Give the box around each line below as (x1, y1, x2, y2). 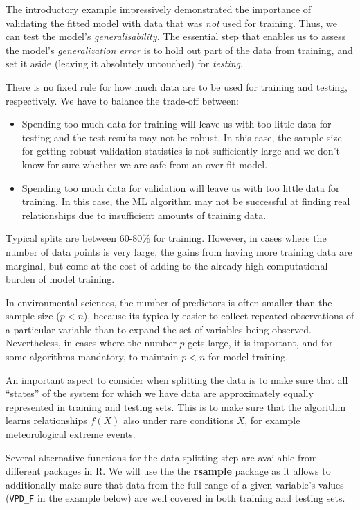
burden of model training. (6, 272, 115, 286)
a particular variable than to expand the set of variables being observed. (6, 322, 312, 336)
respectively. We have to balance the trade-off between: (6, 93, 239, 107)
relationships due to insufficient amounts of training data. (21, 207, 267, 222)
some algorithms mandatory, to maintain (6, 349, 179, 364)
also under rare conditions (123, 413, 233, 428)
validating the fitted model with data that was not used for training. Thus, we (6, 15, 337, 30)
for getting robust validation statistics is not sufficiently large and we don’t (21, 143, 340, 158)
